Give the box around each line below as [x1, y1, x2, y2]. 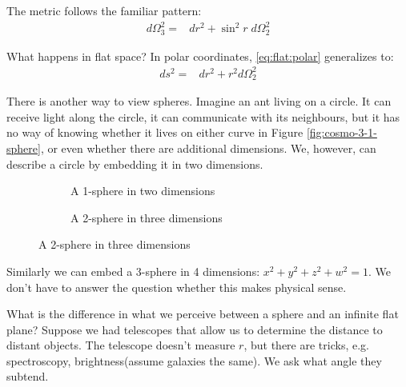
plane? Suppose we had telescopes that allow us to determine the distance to [6, 321, 383, 337]
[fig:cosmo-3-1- [306, 124, 377, 141]
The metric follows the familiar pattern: [6, 2, 202, 18]
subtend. [6, 368, 49, 385]
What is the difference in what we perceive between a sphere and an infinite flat [6, 305, 399, 322]
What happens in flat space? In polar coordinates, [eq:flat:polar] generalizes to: [6, 47, 394, 64]
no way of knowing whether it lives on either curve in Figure [6, 124, 303, 141]
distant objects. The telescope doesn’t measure [6, 337, 235, 353]
